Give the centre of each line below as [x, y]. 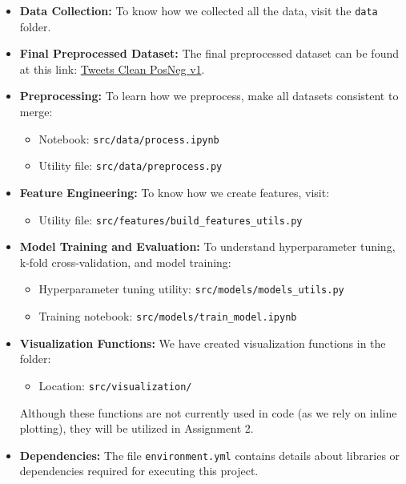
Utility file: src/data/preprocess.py [131, 165]
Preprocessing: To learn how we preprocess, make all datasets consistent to [209, 96]
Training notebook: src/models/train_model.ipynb [168, 316]
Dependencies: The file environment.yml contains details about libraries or [210, 455]
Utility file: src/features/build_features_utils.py [171, 219]
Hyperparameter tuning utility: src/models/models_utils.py [191, 289]
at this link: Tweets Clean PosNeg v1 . [112, 69]
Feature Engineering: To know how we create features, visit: [175, 192]
